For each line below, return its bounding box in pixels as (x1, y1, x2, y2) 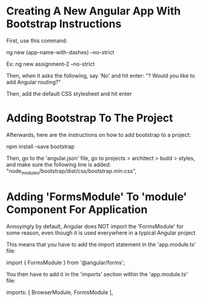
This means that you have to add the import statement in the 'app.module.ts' (6, 241, 197, 248)
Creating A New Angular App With (6, 4, 181, 18)
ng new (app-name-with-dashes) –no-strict (6, 48, 115, 55)
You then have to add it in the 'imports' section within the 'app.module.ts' (6, 270, 188, 278)
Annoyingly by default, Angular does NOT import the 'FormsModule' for (6, 222, 184, 230)
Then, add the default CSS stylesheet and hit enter (6, 90, 133, 97)
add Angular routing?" (6, 78, 62, 86)
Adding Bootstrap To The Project (6, 112, 174, 125)
